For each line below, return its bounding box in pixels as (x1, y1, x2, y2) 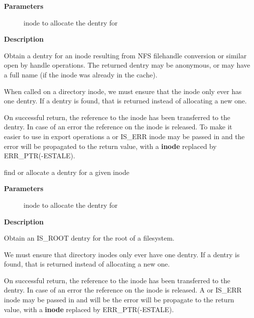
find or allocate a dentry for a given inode (4, 167, 129, 177)
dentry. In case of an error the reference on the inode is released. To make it (4, 122, 232, 132)
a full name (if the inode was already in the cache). (4, 69, 157, 79)
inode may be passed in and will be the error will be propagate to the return (4, 294, 234, 305)
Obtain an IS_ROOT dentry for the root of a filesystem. (4, 233, 175, 243)
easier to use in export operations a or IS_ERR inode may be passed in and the (4, 131, 245, 141)
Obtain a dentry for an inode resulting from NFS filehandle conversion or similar (4, 50, 247, 60)
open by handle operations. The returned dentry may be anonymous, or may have (4, 60, 251, 70)
